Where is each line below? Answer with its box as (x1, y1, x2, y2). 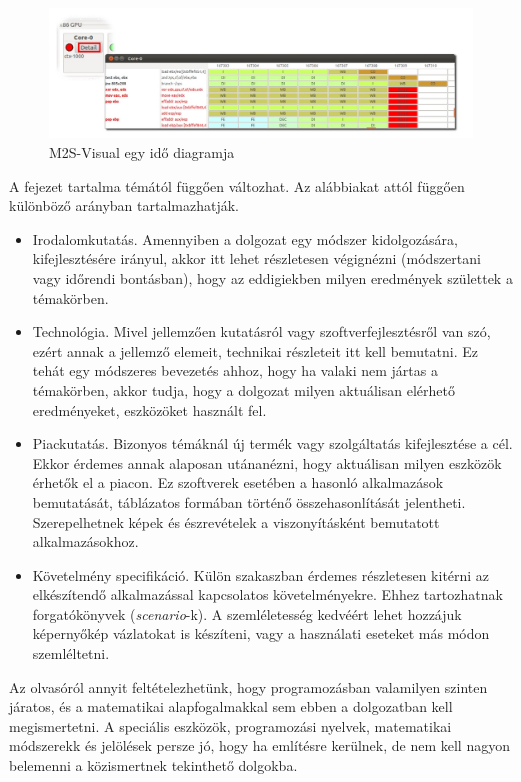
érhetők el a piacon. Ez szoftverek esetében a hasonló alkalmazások (32, 472, 444, 493)
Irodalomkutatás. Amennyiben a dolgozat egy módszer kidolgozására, (32, 228, 458, 249)
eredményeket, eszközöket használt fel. (32, 399, 267, 420)
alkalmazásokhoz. (32, 531, 139, 552)
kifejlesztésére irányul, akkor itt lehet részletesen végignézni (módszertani (32, 248, 481, 269)
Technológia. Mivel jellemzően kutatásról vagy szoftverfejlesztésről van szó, (32, 321, 491, 342)
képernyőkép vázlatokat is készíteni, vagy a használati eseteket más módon (32, 623, 490, 644)
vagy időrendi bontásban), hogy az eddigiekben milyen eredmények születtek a (32, 267, 513, 288)
